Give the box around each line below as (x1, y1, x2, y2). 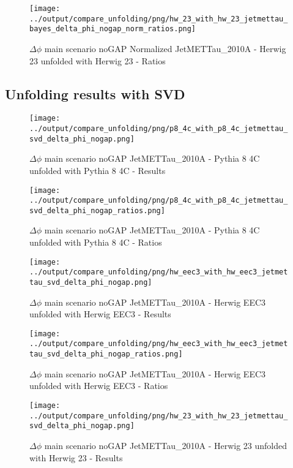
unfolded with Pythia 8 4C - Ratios (29, 236, 162, 249)
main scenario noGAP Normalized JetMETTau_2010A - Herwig (44, 42, 286, 55)
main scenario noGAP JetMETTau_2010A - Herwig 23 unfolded (44, 439, 287, 451)
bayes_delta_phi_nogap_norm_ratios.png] (29, 25, 196, 34)
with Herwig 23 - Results (29, 451, 123, 464)
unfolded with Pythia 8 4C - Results (29, 164, 166, 176)
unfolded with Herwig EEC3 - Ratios (29, 379, 168, 392)
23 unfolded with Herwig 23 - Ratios (29, 54, 166, 67)
